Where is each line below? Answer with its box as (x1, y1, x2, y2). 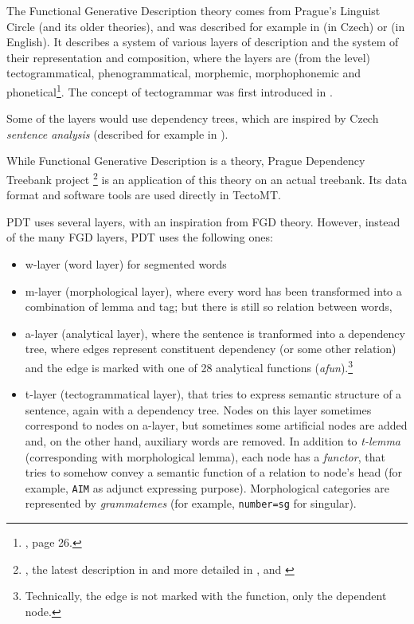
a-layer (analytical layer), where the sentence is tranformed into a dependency (25, 324, 405, 341)
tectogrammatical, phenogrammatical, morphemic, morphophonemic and (6, 65, 361, 81)
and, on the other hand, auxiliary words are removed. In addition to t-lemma (25, 433, 401, 449)
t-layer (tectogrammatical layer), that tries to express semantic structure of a (25, 386, 402, 402)
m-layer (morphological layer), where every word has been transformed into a (25, 282, 402, 299)
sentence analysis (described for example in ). (6, 125, 228, 142)
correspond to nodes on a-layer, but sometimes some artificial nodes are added (25, 417, 408, 434)
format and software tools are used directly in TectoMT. (6, 186, 281, 203)
